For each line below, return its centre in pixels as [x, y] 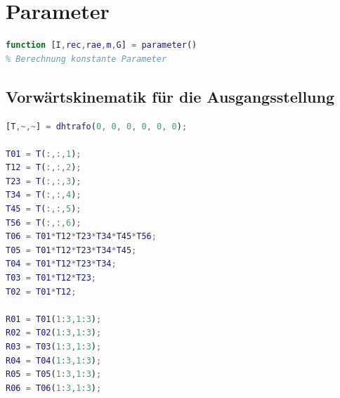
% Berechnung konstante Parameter [86, 59]
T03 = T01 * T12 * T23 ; [51, 278]
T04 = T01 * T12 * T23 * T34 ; [61, 264]
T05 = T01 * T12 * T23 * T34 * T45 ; [71, 250]
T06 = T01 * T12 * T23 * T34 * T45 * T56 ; [81, 237]
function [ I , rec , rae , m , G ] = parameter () [102, 45]
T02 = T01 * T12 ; [41, 291]
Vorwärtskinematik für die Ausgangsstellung [170, 96]
